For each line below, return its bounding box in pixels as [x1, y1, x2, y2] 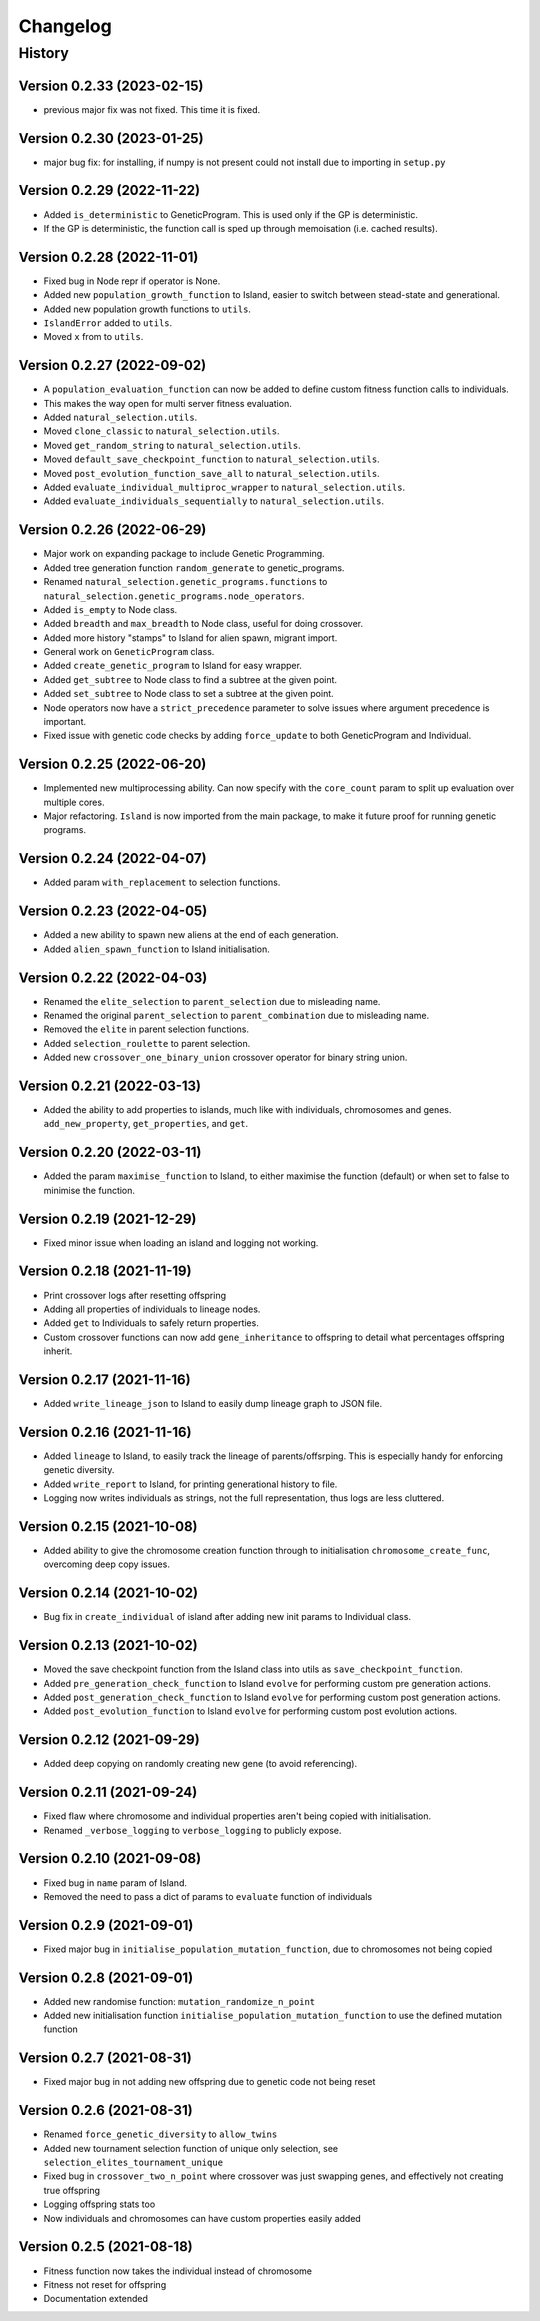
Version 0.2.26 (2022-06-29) [18, 521, 207, 539]
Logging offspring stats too [43, 2198, 156, 2210]
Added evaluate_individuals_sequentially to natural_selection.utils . [43, 495, 385, 507]
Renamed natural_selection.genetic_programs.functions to [43, 576, 328, 588]
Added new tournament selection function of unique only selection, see [43, 2142, 339, 2154]
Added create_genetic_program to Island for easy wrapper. [43, 660, 302, 672]
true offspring [43, 2184, 100, 2196]
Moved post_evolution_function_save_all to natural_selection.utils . [43, 467, 380, 479]
